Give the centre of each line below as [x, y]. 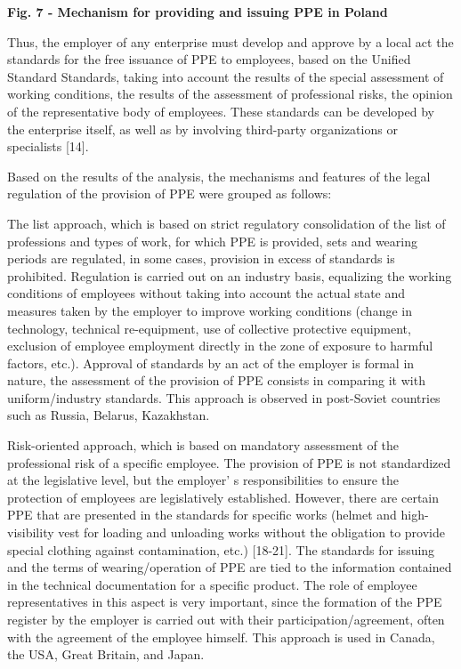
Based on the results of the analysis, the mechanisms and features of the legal [219, 176]
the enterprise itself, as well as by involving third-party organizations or [202, 129]
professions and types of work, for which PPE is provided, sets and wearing [213, 241]
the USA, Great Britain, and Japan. [106, 654]
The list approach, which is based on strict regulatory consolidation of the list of [226, 223]
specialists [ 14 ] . [48, 146]
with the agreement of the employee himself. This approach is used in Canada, [221, 637]
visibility [31, 532]
